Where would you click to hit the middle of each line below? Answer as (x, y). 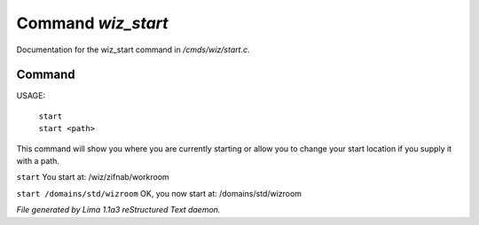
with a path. (38, 161)
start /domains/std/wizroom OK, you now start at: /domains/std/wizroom (159, 193)
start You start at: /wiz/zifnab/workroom (93, 177)
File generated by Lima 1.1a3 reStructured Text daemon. (118, 210)
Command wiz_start (92, 23)
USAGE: (31, 96)
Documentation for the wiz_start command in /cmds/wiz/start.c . (133, 50)
